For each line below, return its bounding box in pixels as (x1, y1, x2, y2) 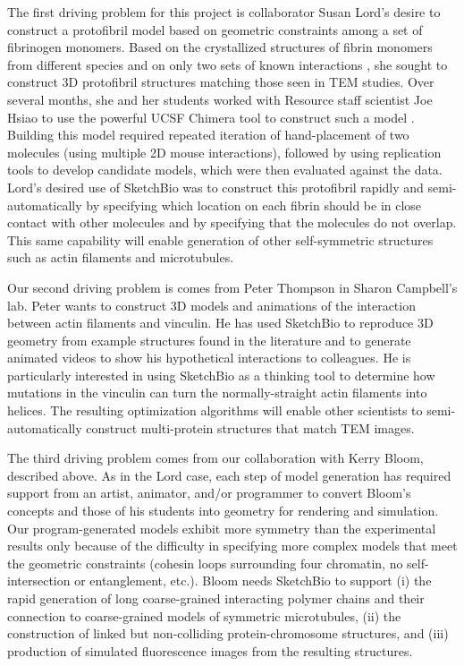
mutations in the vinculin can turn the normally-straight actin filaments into (7, 383, 427, 402)
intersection (7, 571, 71, 590)
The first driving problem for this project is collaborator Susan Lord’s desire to (7, 3, 441, 21)
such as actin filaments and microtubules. (7, 248, 234, 267)
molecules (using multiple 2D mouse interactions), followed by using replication (7, 142, 442, 161)
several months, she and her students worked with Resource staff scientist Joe (7, 90, 433, 108)
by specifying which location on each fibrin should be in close (86, 195, 422, 214)
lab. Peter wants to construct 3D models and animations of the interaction (7, 295, 416, 314)
